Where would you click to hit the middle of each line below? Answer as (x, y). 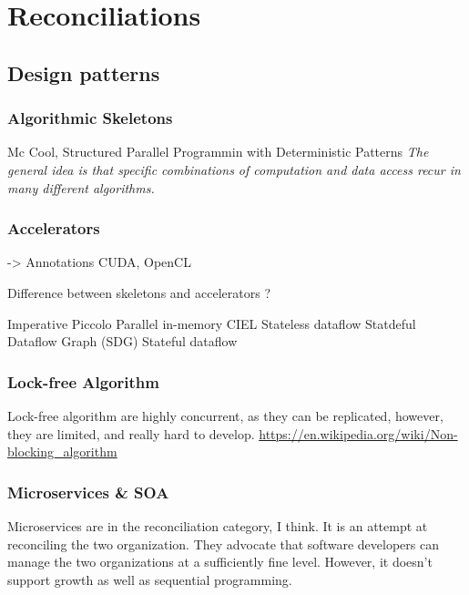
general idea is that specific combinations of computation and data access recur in (234, 169)
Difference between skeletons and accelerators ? (139, 292)
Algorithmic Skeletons (90, 118)
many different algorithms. (81, 187)
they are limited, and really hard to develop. (131, 433)
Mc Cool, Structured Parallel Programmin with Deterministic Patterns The (218, 152)
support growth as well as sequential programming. (150, 579)
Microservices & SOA (88, 492)
